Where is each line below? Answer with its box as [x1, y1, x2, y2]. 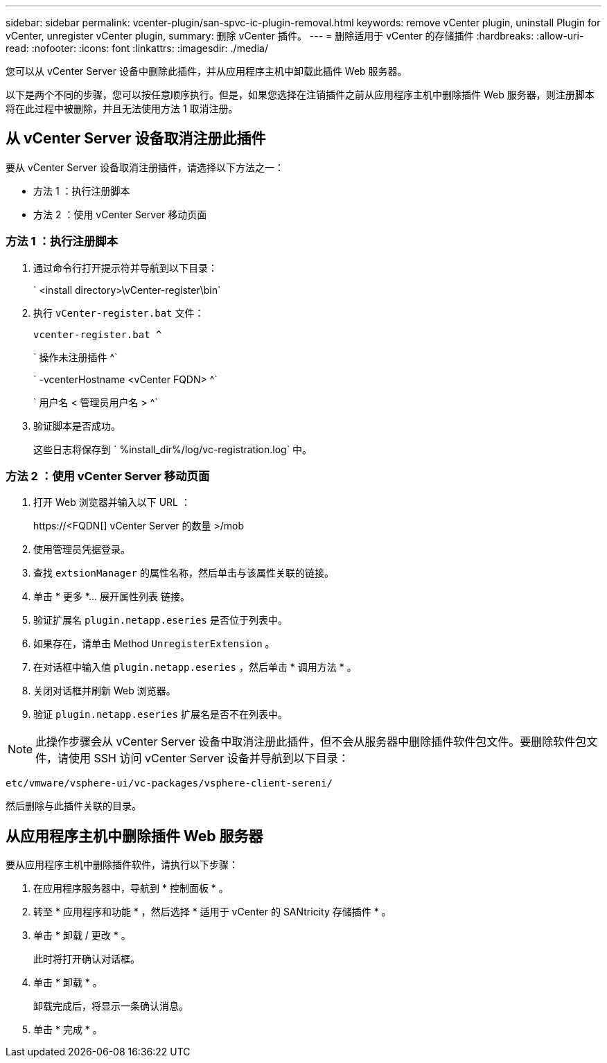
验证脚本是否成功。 [33, 419, 121, 432]
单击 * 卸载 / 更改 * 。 [33, 929, 131, 942]
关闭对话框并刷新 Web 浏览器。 [33, 685, 176, 697]
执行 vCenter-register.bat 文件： [33, 306, 204, 319]
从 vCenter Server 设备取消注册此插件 [6, 130, 266, 148]
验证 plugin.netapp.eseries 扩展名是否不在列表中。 [33, 708, 288, 721]
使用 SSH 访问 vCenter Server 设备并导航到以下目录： [69, 751, 349, 766]
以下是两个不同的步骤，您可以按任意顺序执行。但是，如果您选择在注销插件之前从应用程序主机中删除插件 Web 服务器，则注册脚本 [6, 89, 595, 100]
